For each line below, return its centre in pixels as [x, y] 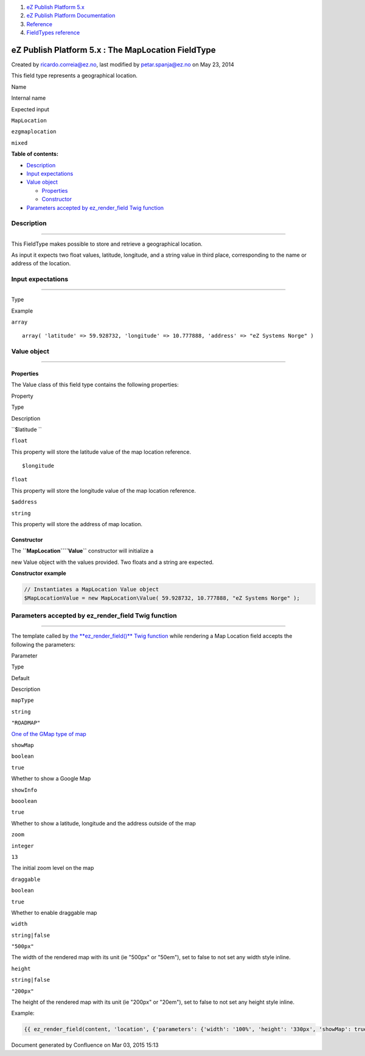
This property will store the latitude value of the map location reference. [101, 452]
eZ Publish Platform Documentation [71, 16]
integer [23, 846]
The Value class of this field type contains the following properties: [95, 385]
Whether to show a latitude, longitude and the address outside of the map [103, 823]
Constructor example [39, 573]
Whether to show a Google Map [51, 779]
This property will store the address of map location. [77, 524]
